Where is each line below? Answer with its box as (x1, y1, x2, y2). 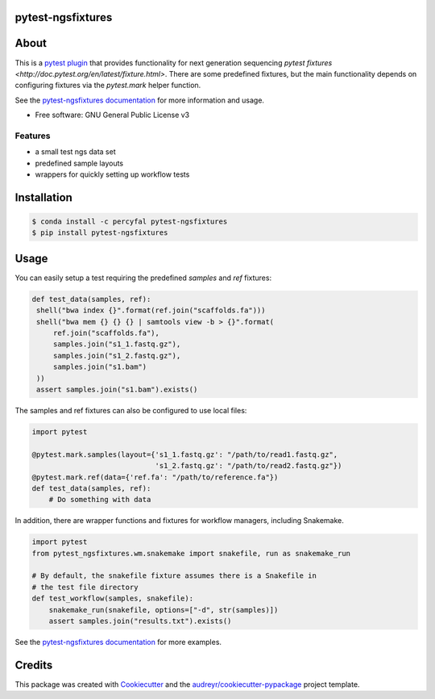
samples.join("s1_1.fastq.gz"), (52, 340, 181, 349)
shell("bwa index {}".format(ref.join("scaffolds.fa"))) (36, 306, 266, 315)
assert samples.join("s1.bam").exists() (36, 385, 198, 395)
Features (14, 130, 51, 141)
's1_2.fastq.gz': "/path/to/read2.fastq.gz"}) (155, 461, 342, 471)
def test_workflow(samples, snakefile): (31, 594, 193, 603)
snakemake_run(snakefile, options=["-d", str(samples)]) (48, 605, 279, 614)
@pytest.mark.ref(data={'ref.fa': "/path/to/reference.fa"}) (31, 472, 279, 482)
